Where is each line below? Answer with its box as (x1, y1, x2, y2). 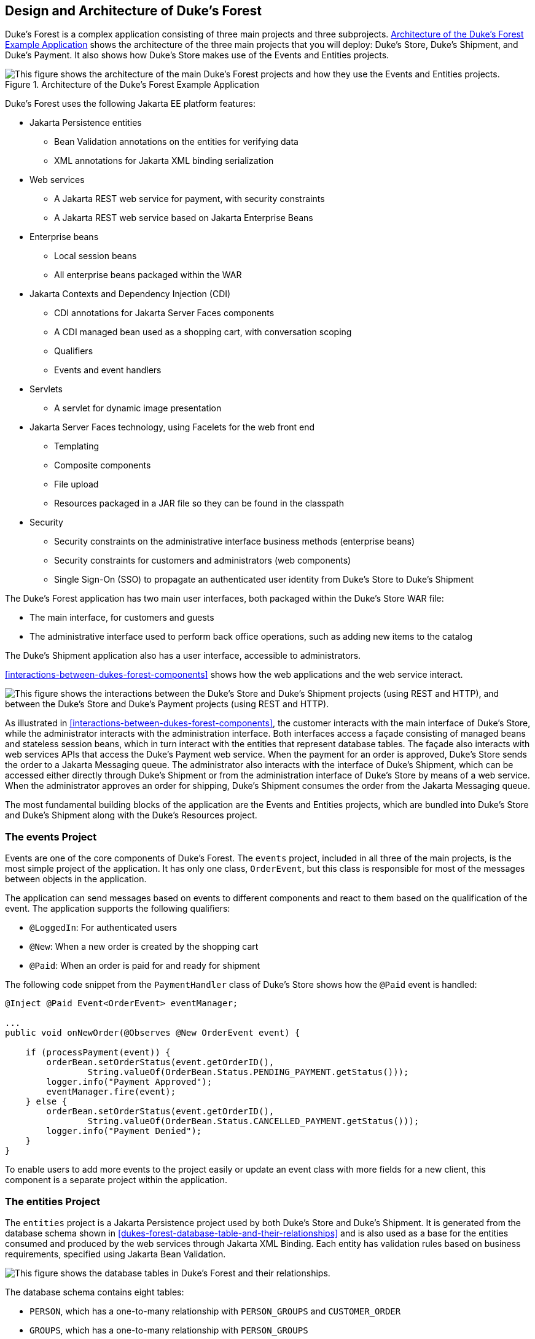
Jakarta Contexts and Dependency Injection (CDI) (29, 289, 231, 300)
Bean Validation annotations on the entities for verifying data (54, 136, 299, 147)
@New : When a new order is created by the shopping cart (29, 941, 259, 952)
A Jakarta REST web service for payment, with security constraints (54, 193, 325, 204)
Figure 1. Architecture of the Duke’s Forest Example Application (5, 79, 259, 90)
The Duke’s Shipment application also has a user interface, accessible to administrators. (5, 650, 361, 661)
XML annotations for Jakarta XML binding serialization (54, 155, 274, 166)
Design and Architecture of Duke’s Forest (5, 3, 262, 18)
